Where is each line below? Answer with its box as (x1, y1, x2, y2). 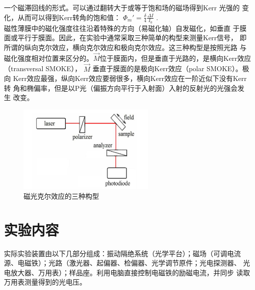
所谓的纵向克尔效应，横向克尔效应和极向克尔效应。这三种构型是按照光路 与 (4, 42, 247, 53)
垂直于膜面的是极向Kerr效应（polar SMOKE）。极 (92, 63, 250, 74)
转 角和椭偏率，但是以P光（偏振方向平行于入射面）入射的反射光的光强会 (4, 82, 238, 93)
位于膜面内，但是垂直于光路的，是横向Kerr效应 (100, 53, 251, 63)
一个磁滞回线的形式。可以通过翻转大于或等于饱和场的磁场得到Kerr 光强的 (4, 2, 240, 12)
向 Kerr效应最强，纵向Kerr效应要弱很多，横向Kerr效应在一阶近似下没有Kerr (4, 73, 247, 83)
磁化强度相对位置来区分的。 (4, 53, 93, 63)
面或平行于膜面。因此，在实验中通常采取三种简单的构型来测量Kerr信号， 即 (4, 32, 247, 43)
